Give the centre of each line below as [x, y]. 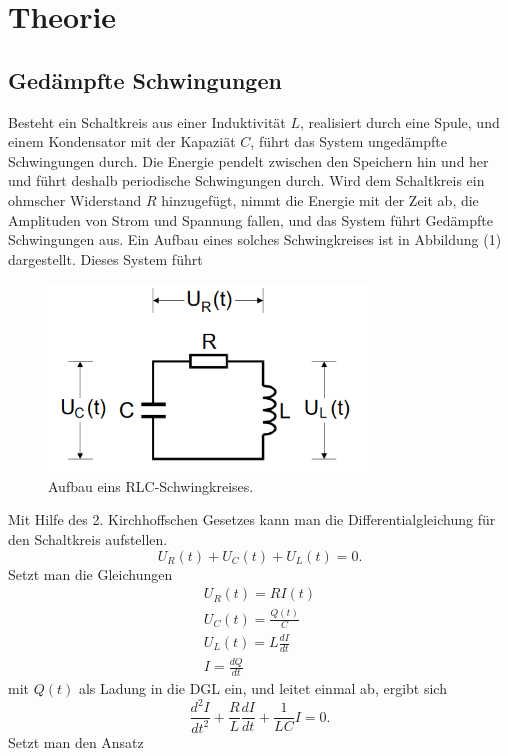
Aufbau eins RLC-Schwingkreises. [151, 485]
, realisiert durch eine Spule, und [400, 121]
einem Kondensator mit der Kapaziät [122, 141]
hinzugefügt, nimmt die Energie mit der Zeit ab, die [320, 199]
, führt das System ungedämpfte [348, 141]
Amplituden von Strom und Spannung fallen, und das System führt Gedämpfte [250, 219]
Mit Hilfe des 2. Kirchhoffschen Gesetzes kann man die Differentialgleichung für [252, 519]
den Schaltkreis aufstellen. [88, 539]
